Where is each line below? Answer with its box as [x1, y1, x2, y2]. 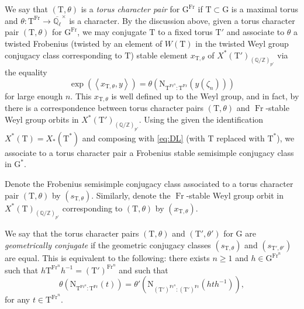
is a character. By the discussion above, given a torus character [69, 14, 295, 26]
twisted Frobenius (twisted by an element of [5, 37, 163, 49]
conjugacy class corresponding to [5, 48, 122, 61]
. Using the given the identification [139, 113, 264, 126]
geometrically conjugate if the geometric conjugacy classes [5, 239, 211, 251]
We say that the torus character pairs [5, 227, 139, 239]
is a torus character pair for [81, 3, 180, 15]
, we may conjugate [77, 26, 147, 38]
